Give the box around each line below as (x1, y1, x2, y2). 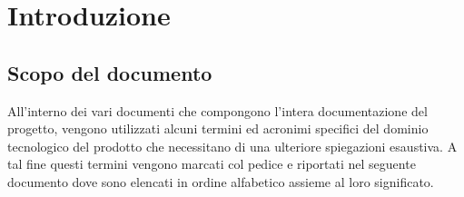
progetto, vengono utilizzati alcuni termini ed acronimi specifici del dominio (7, 119, 429, 138)
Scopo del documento (7, 58, 212, 86)
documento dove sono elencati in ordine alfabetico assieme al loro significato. (7, 172, 434, 191)
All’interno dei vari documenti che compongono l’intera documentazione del (7, 101, 428, 120)
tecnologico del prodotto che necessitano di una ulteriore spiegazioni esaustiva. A (7, 136, 458, 155)
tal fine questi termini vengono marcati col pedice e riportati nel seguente (7, 154, 416, 173)
